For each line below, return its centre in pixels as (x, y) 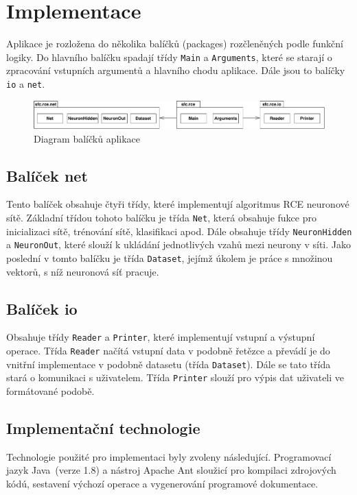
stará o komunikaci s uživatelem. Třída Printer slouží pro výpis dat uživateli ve (175, 377)
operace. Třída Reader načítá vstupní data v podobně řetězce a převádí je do (168, 351)
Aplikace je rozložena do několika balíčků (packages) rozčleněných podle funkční (175, 44)
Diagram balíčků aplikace (87, 138)
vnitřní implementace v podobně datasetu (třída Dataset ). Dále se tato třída (169, 364)
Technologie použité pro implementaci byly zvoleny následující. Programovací (169, 456)
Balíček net (47, 175)
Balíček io (42, 308)
